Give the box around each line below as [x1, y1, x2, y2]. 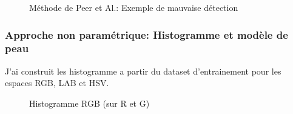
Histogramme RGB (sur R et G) [29, 96, 150, 109]
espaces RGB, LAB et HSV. [5, 76, 109, 89]
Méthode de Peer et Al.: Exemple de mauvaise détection [29, 1, 238, 13]
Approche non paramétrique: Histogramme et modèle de [5, 27, 288, 42]
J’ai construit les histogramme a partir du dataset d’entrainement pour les [5, 64, 281, 77]
